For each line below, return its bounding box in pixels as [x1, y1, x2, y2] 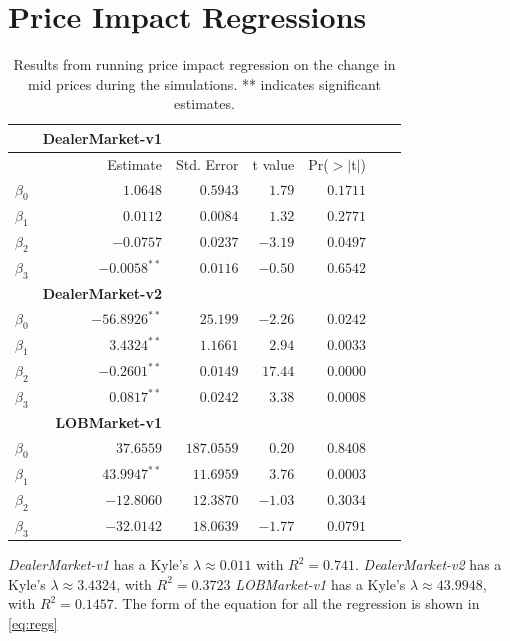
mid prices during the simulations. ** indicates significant [28, 73, 381, 94]
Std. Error [176, 153, 239, 174]
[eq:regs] [8, 612, 58, 633]
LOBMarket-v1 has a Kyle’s [235, 573, 406, 594]
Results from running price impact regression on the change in [13, 54, 396, 75]
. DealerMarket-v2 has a [355, 554, 502, 575]
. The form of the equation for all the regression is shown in [113, 593, 480, 614]
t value [252, 153, 295, 174]
